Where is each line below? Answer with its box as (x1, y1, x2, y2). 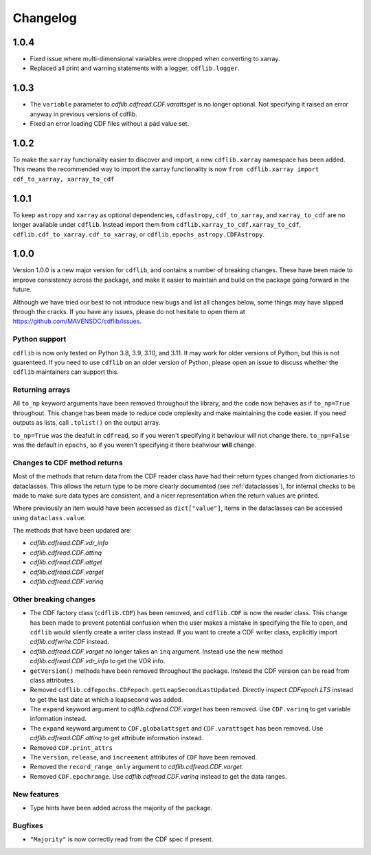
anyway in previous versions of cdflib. (30, 110, 137, 118)
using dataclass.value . (12, 513, 87, 522)
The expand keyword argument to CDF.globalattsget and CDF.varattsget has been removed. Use (30, 724, 324, 732)
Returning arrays (12, 385, 71, 395)
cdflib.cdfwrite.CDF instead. (30, 638, 110, 646)
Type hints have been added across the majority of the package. (30, 803, 213, 812)
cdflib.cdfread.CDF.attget (30, 558, 102, 566)
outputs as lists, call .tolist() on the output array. (12, 419, 161, 427)
